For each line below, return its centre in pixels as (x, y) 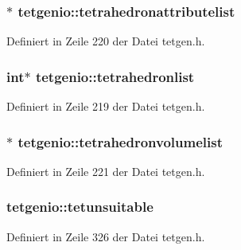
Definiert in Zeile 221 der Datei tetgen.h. (106, 171)
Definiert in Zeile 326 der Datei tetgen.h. (106, 236)
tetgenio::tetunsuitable (80, 207)
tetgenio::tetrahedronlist (115, 76)
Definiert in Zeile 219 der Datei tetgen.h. (106, 106)
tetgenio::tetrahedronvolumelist (120, 141)
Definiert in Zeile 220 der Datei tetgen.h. (106, 41)
